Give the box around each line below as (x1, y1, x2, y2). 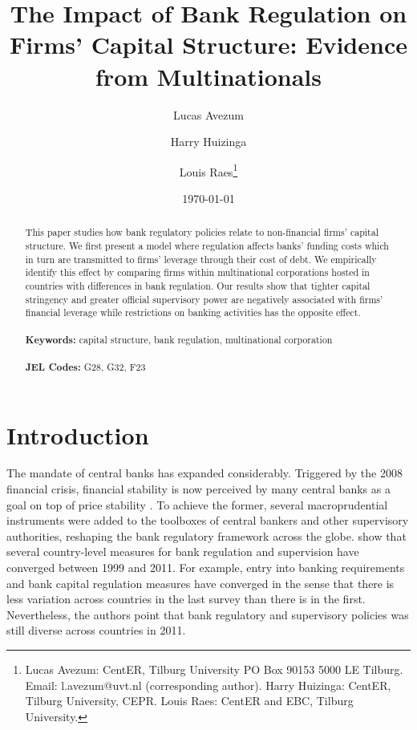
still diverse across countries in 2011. (6, 622, 186, 639)
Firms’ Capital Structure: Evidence (10, 28, 407, 61)
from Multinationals (95, 59, 322, 92)
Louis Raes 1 (179, 160, 238, 180)
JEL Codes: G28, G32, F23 (25, 359, 146, 374)
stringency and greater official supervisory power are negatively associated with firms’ (25, 292, 383, 306)
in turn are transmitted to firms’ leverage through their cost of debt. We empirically (25, 252, 377, 266)
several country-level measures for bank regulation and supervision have (6, 543, 359, 560)
